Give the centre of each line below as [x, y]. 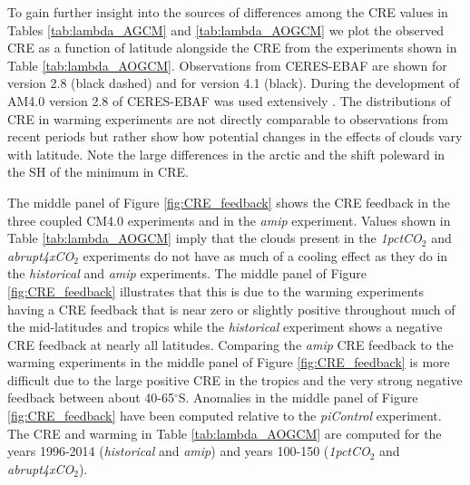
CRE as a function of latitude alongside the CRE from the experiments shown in [232, 48]
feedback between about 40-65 [91, 398]
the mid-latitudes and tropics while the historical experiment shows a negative [225, 327]
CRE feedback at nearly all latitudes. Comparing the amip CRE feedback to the [230, 344]
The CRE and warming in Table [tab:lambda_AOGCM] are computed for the [225, 433]
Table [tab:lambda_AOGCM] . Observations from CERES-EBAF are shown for [227, 65]
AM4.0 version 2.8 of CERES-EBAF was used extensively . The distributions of [229, 100]
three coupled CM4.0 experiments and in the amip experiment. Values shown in [229, 220]
